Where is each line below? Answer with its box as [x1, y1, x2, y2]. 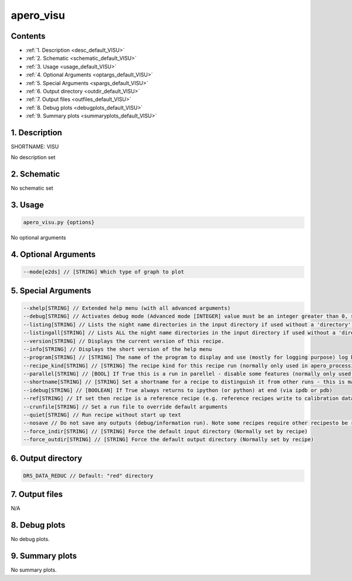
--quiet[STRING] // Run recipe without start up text [23, 411, 181, 418]
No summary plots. [11, 566, 57, 573]
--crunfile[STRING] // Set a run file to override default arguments [23, 403, 228, 410]
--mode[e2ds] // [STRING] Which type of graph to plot [23, 269, 184, 275]
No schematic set [11, 185, 53, 192]
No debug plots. [11, 536, 50, 543]
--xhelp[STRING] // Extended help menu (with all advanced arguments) [23, 305, 231, 311]
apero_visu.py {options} [23, 219, 95, 226]
